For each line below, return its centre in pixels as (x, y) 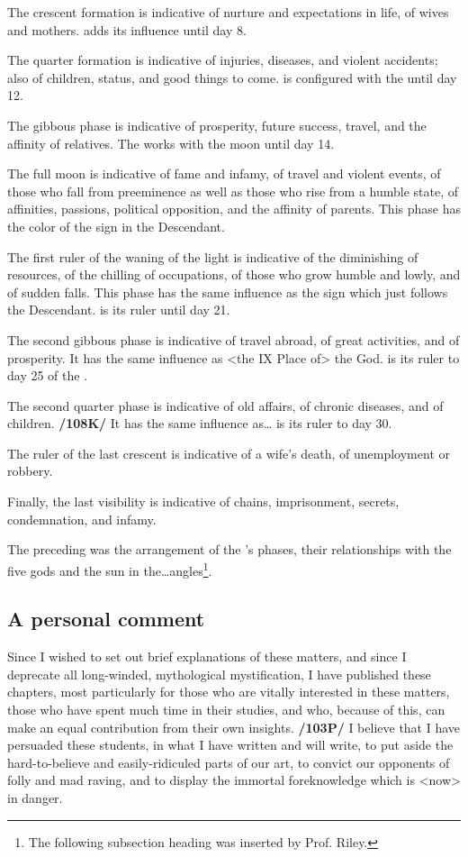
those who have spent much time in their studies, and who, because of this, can (226, 710)
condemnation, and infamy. (82, 519)
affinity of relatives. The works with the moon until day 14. (171, 143)
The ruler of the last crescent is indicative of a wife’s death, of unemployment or (229, 453)
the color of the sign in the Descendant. (116, 226)
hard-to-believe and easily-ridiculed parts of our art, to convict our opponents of (229, 762)
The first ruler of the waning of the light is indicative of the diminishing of (213, 256)
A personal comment (106, 619)
